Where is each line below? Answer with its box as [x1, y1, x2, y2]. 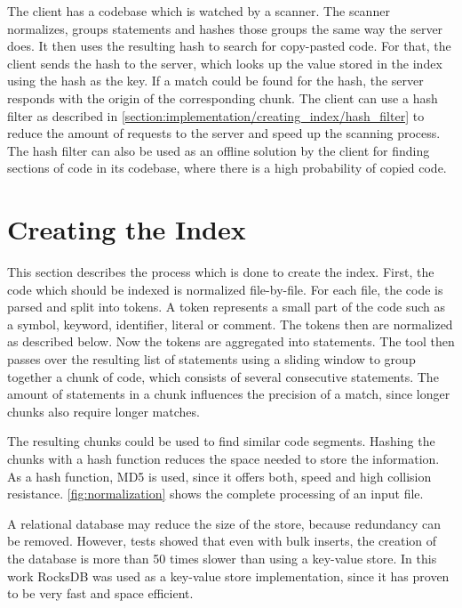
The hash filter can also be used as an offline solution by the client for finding [7, 141, 430, 159]
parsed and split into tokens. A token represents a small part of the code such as [7, 297, 446, 316]
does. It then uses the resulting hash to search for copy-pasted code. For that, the [7, 36, 451, 55]
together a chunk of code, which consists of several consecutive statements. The [7, 367, 439, 385]
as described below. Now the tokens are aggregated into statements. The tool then [7, 332, 455, 351]
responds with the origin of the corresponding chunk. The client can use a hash [7, 88, 438, 107]
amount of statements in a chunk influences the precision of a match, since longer [7, 385, 450, 403]
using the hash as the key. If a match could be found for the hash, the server [7, 71, 424, 90]
